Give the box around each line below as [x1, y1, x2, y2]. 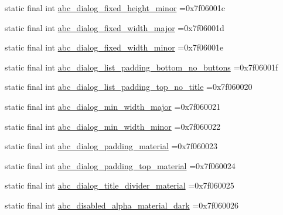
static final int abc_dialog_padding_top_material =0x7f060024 [5, 159, 236, 172]
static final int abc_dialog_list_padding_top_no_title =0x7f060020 [5, 80, 253, 93]
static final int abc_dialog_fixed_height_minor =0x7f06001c [5, 2, 225, 14]
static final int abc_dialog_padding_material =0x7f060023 [5, 140, 218, 152]
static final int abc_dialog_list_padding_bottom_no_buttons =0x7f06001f [5, 61, 278, 73]
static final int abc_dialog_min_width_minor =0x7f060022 [5, 120, 221, 132]
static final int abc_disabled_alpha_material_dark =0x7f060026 [5, 199, 238, 211]
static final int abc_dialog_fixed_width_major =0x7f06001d [5, 21, 224, 33]
